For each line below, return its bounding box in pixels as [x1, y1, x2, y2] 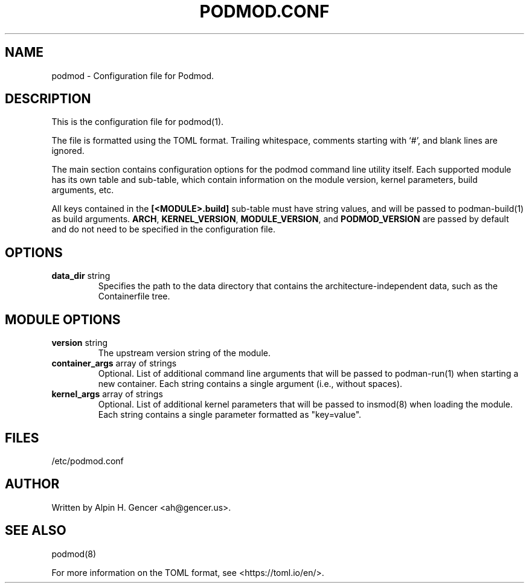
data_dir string [51, 270, 111, 281]
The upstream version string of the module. [98, 348, 271, 359]
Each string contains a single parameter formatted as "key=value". [98, 409, 362, 420]
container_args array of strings [51, 358, 177, 369]
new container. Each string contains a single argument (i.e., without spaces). [98, 379, 403, 389]
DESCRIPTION [5, 91, 91, 107]
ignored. [51, 145, 85, 156]
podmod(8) [51, 548, 97, 559]
